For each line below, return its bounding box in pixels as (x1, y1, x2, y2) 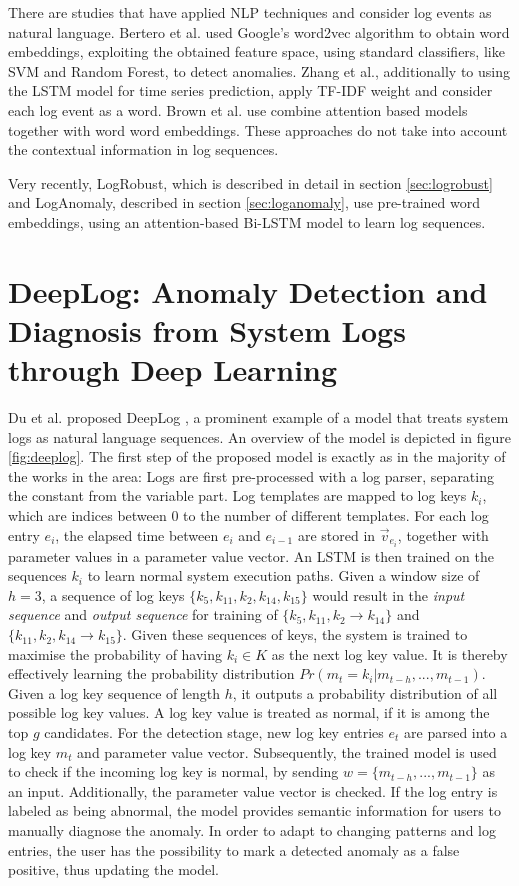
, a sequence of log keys (41, 584, 185, 605)
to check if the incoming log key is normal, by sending (8, 761, 339, 782)
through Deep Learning (8, 349, 338, 390)
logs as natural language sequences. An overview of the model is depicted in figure (8, 426, 511, 447)
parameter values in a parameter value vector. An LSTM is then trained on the (8, 545, 494, 566)
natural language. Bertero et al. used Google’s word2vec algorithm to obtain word (8, 21, 510, 42)
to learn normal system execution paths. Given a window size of (87, 565, 480, 586)
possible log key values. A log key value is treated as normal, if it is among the (8, 702, 490, 723)
